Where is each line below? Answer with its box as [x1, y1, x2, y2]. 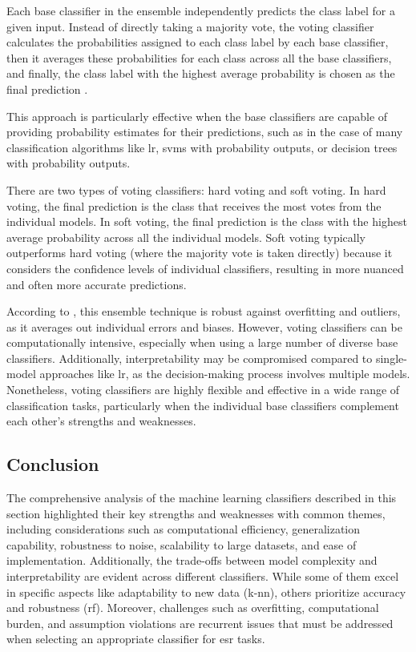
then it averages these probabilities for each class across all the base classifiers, [6, 49, 392, 66]
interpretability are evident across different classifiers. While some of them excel [6, 568, 399, 585]
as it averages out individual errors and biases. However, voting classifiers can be [6, 318, 402, 335]
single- [375, 349, 407, 366]
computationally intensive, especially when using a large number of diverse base [6, 334, 398, 351]
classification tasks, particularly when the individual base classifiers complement [6, 396, 399, 413]
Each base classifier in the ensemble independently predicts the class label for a [6, 2, 395, 18]
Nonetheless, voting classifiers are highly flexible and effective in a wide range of [6, 381, 400, 398]
